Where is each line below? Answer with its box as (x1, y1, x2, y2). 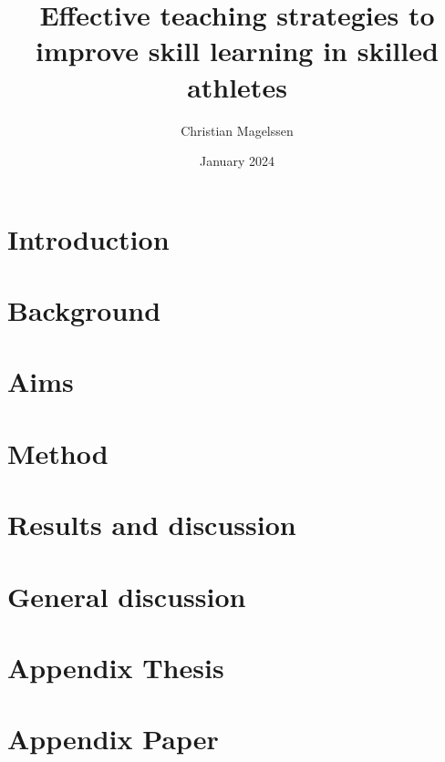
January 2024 (200, 151, 274, 170)
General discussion (7, 577, 246, 614)
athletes (187, 67, 287, 105)
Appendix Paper (7, 720, 219, 757)
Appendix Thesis (7, 648, 224, 685)
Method (7, 434, 109, 471)
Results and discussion (7, 506, 296, 543)
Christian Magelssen (181, 120, 294, 139)
